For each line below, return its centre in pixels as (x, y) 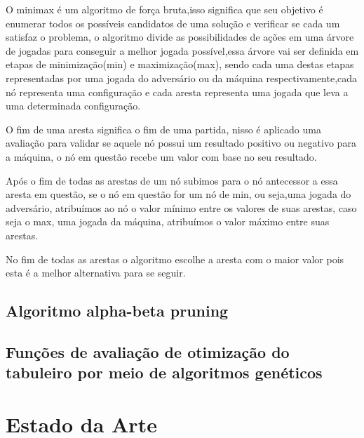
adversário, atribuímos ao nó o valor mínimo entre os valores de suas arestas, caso (181, 207)
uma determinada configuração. (73, 106)
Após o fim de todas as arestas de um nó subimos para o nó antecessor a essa (172, 180)
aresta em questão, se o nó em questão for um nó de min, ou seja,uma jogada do (178, 194)
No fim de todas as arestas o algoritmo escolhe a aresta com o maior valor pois (175, 259)
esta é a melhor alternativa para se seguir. (96, 273)
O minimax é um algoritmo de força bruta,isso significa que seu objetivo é (164, 9)
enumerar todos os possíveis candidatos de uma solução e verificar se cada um (173, 23)
